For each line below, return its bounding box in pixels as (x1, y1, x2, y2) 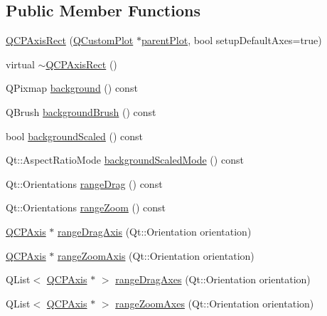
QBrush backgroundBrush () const (6, 104, 156, 119)
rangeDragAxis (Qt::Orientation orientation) (58, 223, 252, 238)
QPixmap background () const (6, 80, 138, 95)
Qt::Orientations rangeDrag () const (6, 176, 163, 191)
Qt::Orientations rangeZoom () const (6, 200, 166, 215)
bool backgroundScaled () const (6, 128, 144, 143)
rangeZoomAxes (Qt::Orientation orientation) (115, 295, 314, 310)
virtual (6, 56, 35, 71)
